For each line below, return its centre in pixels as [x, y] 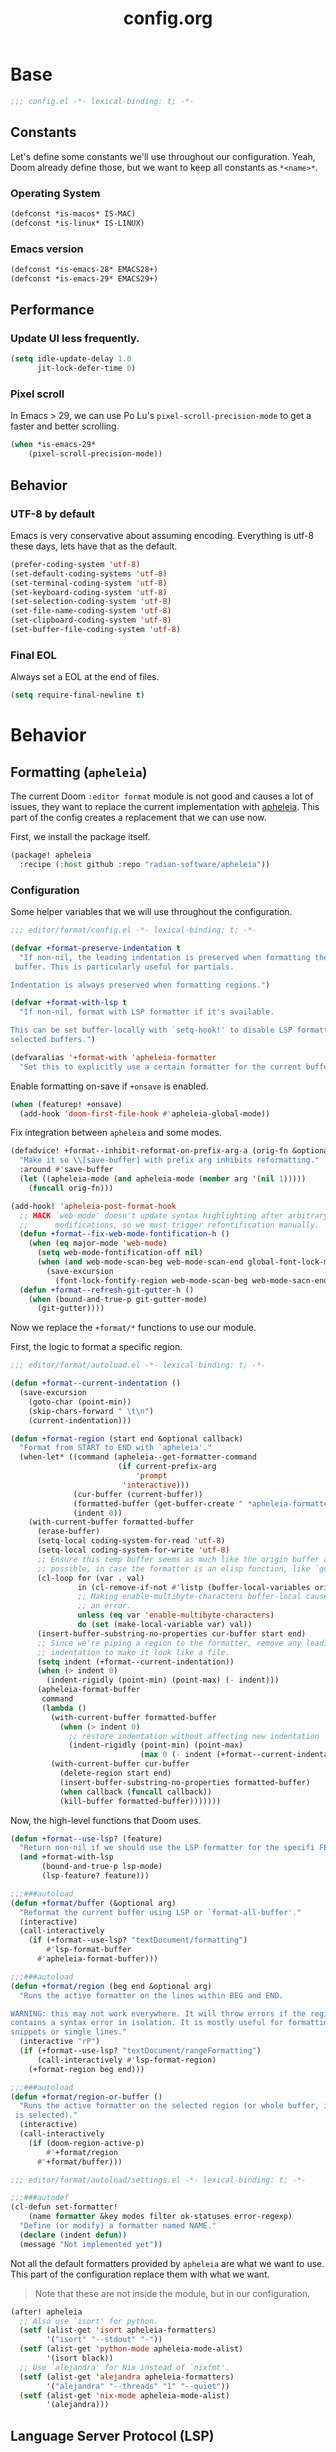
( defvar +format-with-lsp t [69, 1003]
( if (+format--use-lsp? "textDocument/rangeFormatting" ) [140, 2051]
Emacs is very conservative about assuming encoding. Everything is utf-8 [162, 535]
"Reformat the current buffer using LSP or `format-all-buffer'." [160, 1912]
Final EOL [33, 655]
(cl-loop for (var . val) [90, 1578]
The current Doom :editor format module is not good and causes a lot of [162, 796]
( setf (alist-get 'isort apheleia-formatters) [118, 2330]
